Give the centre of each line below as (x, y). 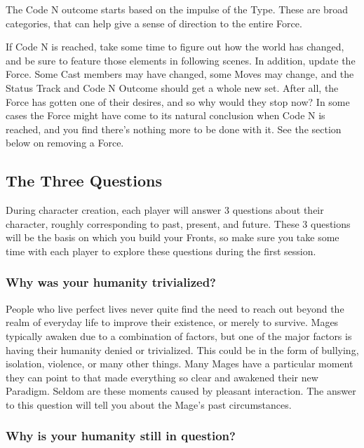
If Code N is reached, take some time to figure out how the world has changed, (175, 47)
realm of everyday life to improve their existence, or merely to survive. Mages (172, 322)
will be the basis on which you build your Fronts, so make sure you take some (173, 237)
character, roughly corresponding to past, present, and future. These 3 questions (178, 223)
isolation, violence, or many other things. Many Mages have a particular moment (180, 364)
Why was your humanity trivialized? (111, 282)
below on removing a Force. (65, 143)
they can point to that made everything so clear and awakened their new (162, 377)
